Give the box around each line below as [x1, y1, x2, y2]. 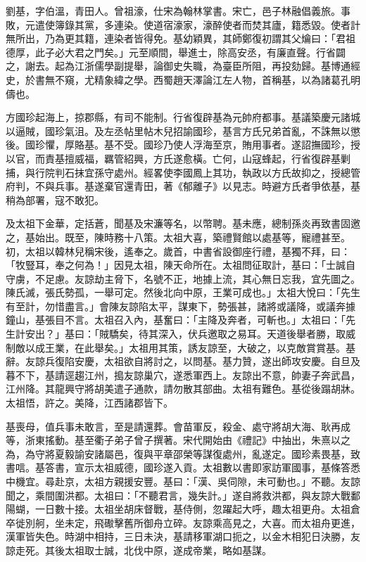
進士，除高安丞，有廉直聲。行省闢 [187, 44, 346, 59]
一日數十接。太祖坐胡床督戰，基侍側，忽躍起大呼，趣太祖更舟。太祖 [34, 502, 351, 516]
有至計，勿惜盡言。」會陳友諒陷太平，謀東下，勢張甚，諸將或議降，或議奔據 [6, 298, 355, 313]
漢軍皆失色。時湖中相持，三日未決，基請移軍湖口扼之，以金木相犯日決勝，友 [6, 529, 360, 544]
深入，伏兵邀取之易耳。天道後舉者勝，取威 [158, 326, 355, 341]
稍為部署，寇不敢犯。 [6, 192, 104, 207]
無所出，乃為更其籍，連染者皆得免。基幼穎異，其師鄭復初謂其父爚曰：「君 [6, 31, 346, 46]
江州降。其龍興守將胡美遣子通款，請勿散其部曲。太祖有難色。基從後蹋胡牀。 [6, 381, 360, 396]
